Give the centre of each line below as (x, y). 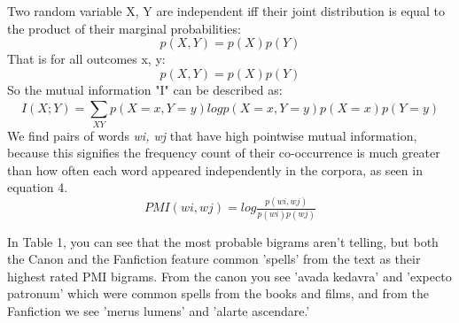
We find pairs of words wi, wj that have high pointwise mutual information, (212, 135)
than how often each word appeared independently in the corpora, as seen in (215, 169)
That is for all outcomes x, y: (86, 59)
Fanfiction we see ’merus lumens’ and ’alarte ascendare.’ (159, 310)
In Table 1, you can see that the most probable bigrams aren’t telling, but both (223, 241)
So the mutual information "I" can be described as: (145, 89)
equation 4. (38, 187)
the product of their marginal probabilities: (124, 28)
